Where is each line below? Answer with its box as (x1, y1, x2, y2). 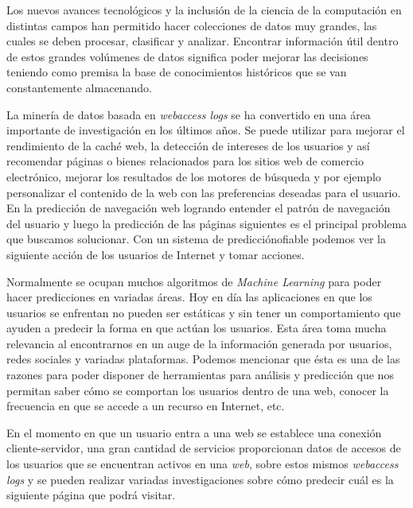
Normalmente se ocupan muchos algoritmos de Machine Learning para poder (6, 273, 382, 289)
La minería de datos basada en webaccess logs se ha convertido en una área (6, 106, 371, 122)
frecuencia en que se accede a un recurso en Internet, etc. (6, 397, 285, 414)
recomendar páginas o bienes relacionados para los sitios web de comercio (6, 153, 364, 169)
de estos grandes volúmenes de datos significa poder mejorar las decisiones (6, 48, 368, 64)
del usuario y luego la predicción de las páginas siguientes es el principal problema (6, 215, 407, 231)
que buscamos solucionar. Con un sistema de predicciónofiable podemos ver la (6, 231, 386, 247)
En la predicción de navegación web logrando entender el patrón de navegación (6, 200, 391, 216)
